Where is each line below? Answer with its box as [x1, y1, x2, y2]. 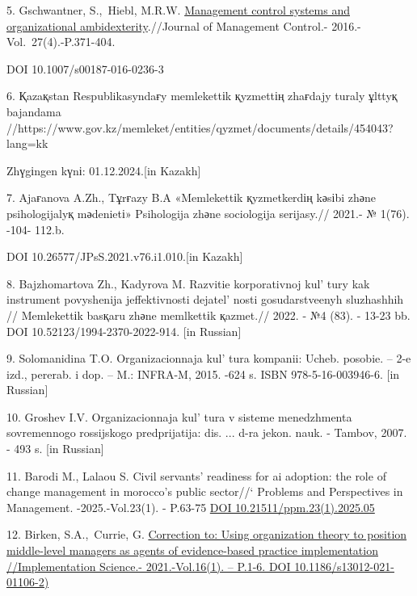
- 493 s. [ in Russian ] [6, 440, 104, 457]
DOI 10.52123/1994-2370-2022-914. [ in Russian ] [6, 322, 242, 339]
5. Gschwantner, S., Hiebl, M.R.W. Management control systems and [6, 2, 350, 18]
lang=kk [6, 135, 48, 152]
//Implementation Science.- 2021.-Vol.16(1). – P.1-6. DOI [6, 557, 291, 574]
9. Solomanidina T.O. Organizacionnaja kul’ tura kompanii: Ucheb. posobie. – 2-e [6, 350, 411, 367]
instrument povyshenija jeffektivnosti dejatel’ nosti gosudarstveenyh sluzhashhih [6, 291, 404, 308]
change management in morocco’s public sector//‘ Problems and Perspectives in [6, 483, 403, 500]
